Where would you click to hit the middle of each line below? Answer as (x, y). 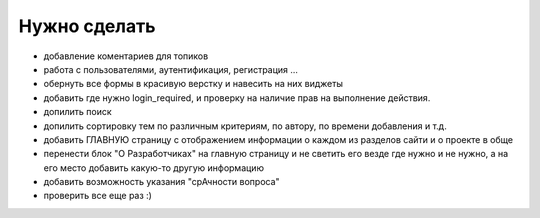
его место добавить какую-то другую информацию (154, 167)
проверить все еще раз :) (97, 196)
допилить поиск (77, 112)
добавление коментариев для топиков (126, 56)
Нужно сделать (87, 26)
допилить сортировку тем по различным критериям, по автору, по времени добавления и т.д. (245, 126)
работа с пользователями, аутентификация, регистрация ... (171, 69)
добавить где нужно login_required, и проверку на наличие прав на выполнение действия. (237, 97)
